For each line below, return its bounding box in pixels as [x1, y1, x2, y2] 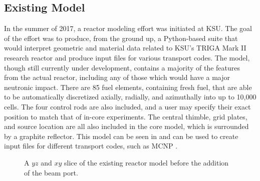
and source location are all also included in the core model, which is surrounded [4, 121, 249, 131]
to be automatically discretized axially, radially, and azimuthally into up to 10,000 [4, 91, 256, 102]
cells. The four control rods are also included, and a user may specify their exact [4, 101, 251, 111]
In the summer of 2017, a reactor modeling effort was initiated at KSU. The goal [4, 23, 252, 33]
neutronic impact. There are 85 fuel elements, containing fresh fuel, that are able [4, 81, 252, 92]
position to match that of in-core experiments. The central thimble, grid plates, [4, 111, 247, 121]
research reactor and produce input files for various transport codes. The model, [4, 52, 250, 62]
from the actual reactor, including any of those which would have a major [4, 72, 230, 82]
